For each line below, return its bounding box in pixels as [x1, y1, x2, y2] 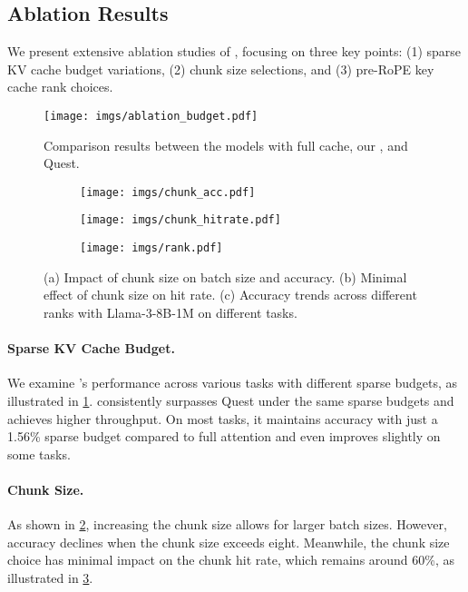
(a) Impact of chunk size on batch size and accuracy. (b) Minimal [44, 267, 407, 286]
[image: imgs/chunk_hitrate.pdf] [80, 213, 281, 227]
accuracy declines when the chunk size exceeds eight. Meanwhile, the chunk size [7, 532, 450, 551]
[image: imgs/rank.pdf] [80, 242, 223, 255]
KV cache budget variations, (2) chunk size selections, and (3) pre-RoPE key [7, 59, 434, 78]
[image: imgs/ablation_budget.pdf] [44, 109, 258, 123]
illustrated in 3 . [7, 567, 93, 587]
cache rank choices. [7, 77, 113, 96]
